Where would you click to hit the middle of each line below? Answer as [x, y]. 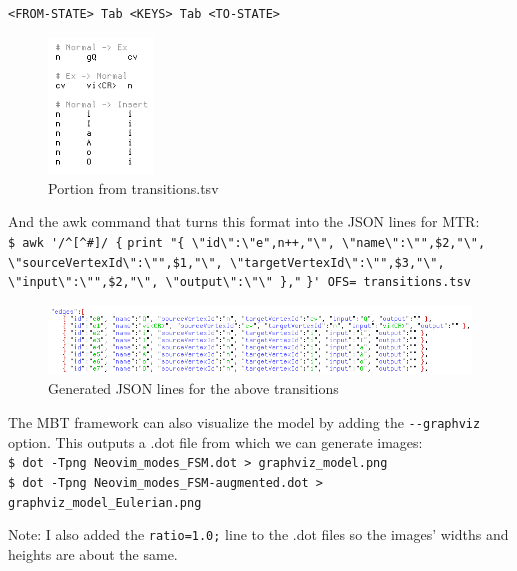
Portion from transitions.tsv [133, 187]
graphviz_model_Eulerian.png [105, 502]
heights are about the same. [93, 553]
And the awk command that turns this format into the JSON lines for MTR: [244, 221]
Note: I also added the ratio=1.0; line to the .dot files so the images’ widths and [258, 534]
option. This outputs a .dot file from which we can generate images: [215, 441]
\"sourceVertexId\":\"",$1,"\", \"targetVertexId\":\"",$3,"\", [226, 262]
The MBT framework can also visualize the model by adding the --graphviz [244, 421]
